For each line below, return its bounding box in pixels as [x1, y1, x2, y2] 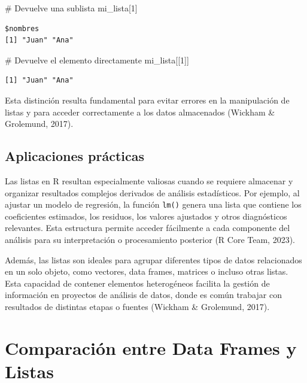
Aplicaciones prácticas [5, 147, 145, 165]
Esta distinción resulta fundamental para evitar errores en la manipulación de [5, 93, 290, 106]
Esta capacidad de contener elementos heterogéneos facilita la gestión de [5, 276, 270, 289]
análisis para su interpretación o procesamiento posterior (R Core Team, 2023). [5, 233, 295, 245]
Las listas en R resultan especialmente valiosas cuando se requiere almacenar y [5, 174, 293, 187]
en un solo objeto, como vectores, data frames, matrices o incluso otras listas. [5, 265, 288, 278]
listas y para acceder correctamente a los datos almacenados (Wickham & [5, 105, 275, 118]
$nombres [5, 24, 39, 33]
